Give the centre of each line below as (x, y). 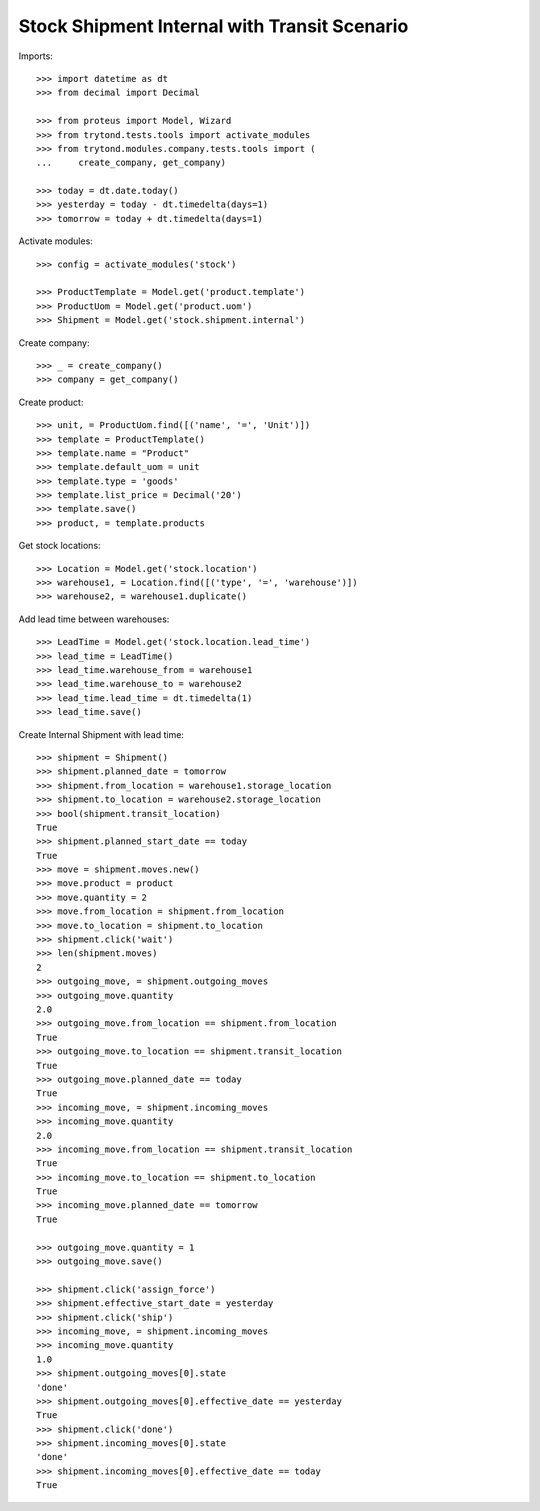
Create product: (51, 402)
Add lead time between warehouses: (94, 619)
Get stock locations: (59, 546)
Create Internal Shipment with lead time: (101, 734)
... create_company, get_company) (131, 163)
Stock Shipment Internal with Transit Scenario (213, 26)
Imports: (36, 56)
